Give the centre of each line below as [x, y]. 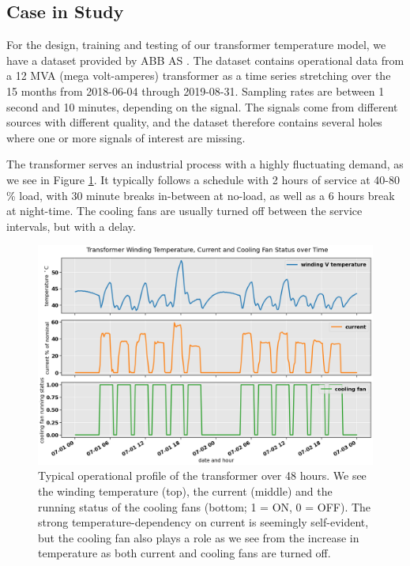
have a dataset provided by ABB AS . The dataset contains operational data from [205, 60]
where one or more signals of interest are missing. [126, 137]
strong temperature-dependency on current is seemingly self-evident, [203, 522]
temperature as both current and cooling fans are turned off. [184, 553]
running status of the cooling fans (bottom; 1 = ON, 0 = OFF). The [205, 506]
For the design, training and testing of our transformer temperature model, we [196, 45]
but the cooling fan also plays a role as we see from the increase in [199, 537]
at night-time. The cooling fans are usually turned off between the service [184, 211]
